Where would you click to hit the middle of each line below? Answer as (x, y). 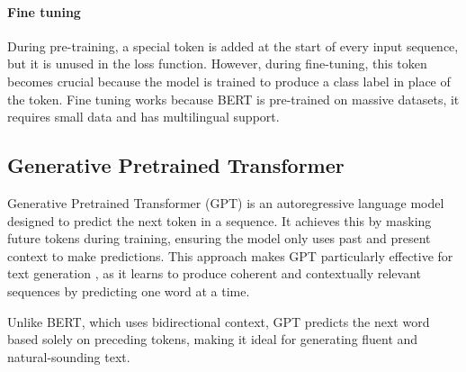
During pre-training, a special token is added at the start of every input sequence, (233, 45)
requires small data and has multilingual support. (143, 117)
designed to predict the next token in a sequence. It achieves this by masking (220, 220)
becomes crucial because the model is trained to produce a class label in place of (229, 81)
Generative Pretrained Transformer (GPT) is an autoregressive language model (226, 202)
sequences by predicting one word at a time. (129, 290)
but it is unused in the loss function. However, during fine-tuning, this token (217, 64)
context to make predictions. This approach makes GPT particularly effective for (230, 255)
